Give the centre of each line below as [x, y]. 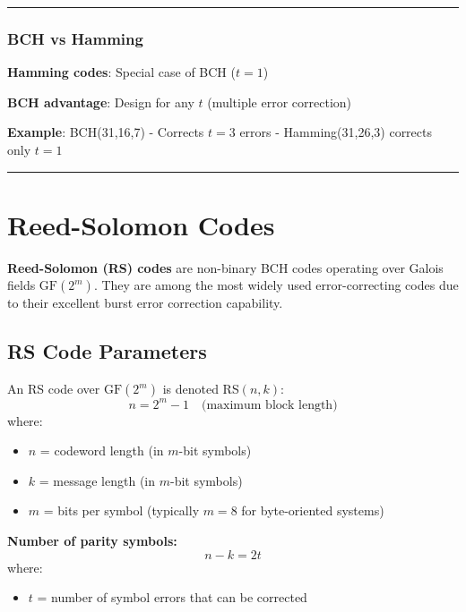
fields [22, 285]
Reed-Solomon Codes [141, 224]
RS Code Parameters [107, 351]
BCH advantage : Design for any [101, 102]
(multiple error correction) [280, 102]
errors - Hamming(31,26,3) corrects [336, 132]
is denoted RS [201, 389]
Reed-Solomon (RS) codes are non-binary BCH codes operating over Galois [225, 267]
